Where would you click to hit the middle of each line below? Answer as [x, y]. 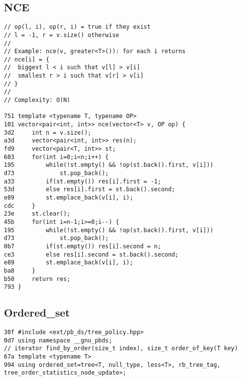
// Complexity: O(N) [37, 100]
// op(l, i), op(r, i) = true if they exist [77, 27]
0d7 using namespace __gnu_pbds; [58, 340]
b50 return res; [37, 279]
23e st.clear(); [37, 214]
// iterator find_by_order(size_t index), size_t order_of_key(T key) [121, 349]
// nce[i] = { [27, 59]
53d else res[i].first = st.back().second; [90, 190]
